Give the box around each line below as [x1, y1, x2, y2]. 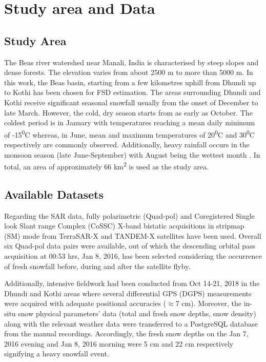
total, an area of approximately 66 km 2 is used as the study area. [4, 160, 209, 172]
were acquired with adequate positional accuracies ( [4, 298, 167, 309]
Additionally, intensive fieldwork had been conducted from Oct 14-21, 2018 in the [4, 278, 260, 289]
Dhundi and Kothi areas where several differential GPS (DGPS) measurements [4, 288, 252, 298]
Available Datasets [4, 186, 104, 202]
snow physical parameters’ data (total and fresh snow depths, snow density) [18, 308, 256, 318]
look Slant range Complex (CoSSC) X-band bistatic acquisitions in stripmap [4, 220, 244, 231]
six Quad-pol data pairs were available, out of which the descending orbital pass [4, 240, 256, 251]
